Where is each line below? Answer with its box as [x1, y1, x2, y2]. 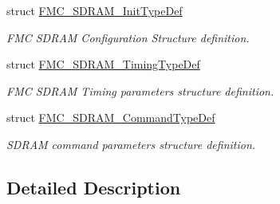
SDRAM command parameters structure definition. [6, 135, 256, 152]
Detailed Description [6, 175, 181, 199]
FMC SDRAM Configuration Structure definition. [6, 29, 250, 45]
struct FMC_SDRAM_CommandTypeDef [6, 109, 215, 126]
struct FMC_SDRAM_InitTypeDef [6, 2, 183, 18]
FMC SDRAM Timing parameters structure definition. [6, 82, 274, 99]
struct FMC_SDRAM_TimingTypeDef [6, 56, 200, 73]
